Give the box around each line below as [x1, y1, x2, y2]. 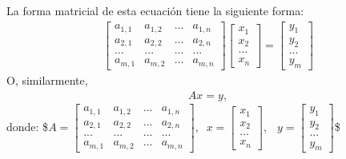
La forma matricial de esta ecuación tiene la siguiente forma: [6, 2, 304, 18]
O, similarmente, [6, 72, 88, 89]
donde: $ [6, 118, 49, 135]
